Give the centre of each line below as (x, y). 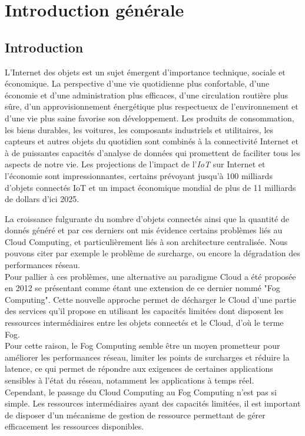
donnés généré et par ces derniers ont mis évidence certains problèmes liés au (144, 230)
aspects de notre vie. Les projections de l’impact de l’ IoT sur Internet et (135, 164)
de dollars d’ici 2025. (42, 199)
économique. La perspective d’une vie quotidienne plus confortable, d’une (137, 83)
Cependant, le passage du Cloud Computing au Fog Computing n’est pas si (141, 392)
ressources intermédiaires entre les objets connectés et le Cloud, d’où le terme (144, 323)
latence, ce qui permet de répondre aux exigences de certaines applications (139, 369)
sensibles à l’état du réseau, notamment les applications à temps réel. (130, 380)
